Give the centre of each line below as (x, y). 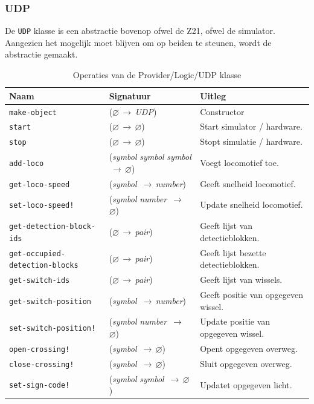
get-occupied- (37, 253)
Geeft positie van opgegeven (252, 295)
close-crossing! (42, 364)
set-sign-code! (40, 386)
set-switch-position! (53, 329)
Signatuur (130, 95)
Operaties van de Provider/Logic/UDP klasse (157, 75)
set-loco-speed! (42, 206)
